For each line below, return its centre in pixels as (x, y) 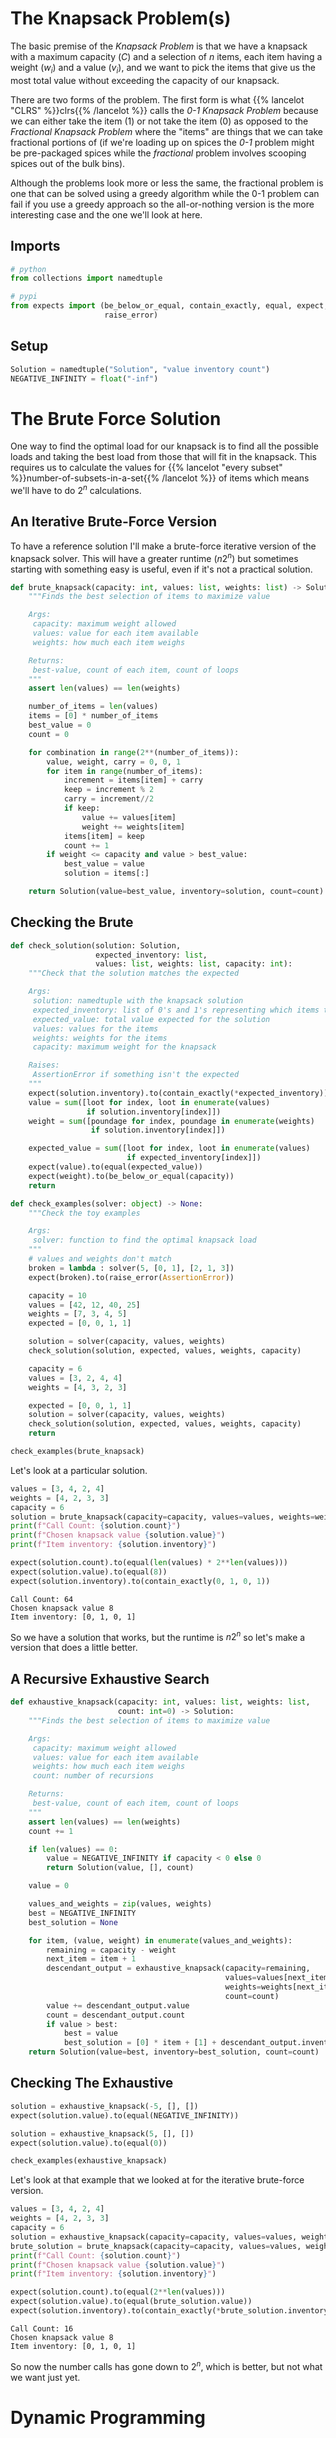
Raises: (44, 1065)
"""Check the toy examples (84, 1213)
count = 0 (49, 734)
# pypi (24, 297)
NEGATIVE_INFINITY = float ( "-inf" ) (84, 378)
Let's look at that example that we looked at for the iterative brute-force (157, 2180)
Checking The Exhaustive (92, 2083)
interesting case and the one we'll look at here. (106, 214)
